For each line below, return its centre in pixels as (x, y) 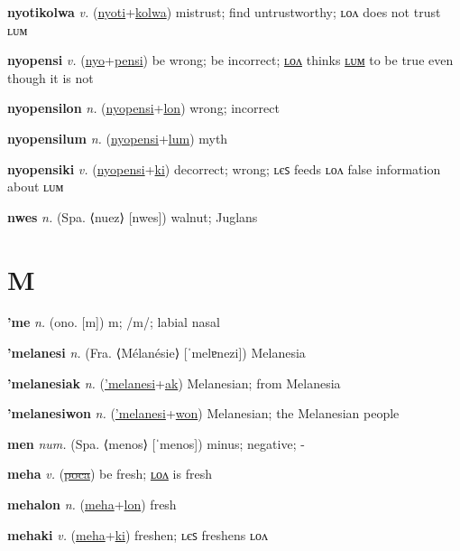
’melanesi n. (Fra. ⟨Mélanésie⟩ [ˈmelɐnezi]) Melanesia (156, 353)
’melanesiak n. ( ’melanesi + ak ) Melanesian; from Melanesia (174, 383)
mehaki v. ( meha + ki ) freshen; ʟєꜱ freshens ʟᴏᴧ (138, 534)
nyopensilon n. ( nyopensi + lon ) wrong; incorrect (143, 108)
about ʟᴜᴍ (36, 187)
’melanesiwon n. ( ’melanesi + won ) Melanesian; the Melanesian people (203, 413)
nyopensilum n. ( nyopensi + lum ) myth (118, 138)
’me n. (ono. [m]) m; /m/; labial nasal (114, 322)
